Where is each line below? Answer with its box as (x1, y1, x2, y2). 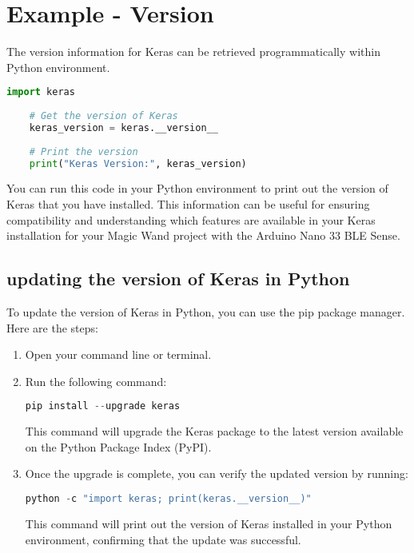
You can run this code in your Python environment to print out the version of (6, 180, 388, 197)
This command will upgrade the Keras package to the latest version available (25, 423, 404, 440)
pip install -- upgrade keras (25, 400, 181, 412)
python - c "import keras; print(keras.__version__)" (25, 493, 312, 505)
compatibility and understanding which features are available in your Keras (6, 211, 376, 228)
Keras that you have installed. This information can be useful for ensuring (6, 196, 370, 213)
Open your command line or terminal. (25, 346, 212, 363)
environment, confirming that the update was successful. (25, 531, 301, 547)
